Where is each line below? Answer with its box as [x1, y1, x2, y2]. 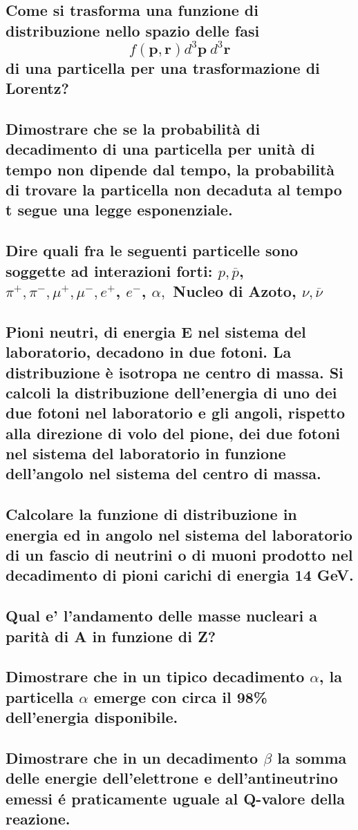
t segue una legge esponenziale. [6, 199, 233, 220]
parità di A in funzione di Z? [6, 625, 216, 646]
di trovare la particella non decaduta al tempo [6, 179, 342, 200]
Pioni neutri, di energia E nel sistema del [6, 320, 306, 342]
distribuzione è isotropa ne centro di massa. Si [6, 361, 343, 383]
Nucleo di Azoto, [173, 280, 296, 301]
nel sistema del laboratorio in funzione [6, 443, 286, 464]
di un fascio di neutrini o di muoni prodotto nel [6, 544, 353, 566]
